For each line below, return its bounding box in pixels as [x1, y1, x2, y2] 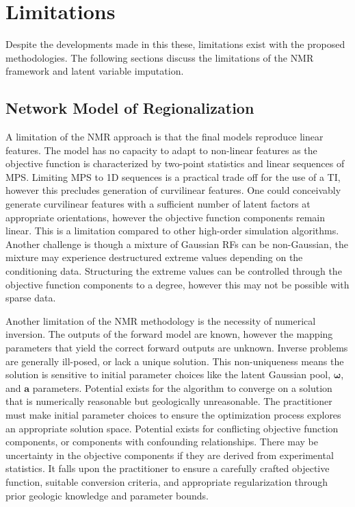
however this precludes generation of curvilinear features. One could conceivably [5, 183, 341, 197]
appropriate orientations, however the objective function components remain [5, 210, 326, 224]
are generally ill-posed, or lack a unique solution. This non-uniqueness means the [5, 354, 344, 368]
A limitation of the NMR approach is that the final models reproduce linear [5, 129, 324, 144]
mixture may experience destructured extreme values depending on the [5, 250, 303, 264]
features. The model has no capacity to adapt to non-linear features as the [5, 143, 317, 157]
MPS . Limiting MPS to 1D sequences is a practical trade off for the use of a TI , [5, 169, 341, 184]
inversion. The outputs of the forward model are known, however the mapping [5, 327, 333, 341]
